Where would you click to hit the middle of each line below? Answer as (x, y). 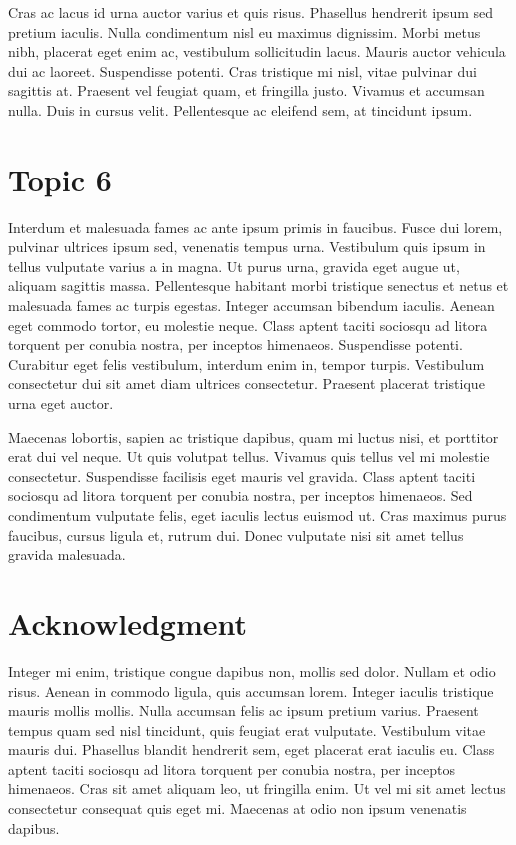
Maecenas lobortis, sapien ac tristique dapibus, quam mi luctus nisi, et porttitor (253, 436)
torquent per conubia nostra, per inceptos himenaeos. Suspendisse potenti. (235, 344)
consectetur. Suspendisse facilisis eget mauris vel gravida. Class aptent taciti (242, 475)
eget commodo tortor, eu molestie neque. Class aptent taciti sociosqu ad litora (248, 324)
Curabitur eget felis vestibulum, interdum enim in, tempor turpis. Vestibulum (246, 363)
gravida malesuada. (67, 554)
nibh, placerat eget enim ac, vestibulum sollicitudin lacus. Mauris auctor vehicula (257, 51)
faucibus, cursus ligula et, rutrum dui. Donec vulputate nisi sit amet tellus (236, 534)
